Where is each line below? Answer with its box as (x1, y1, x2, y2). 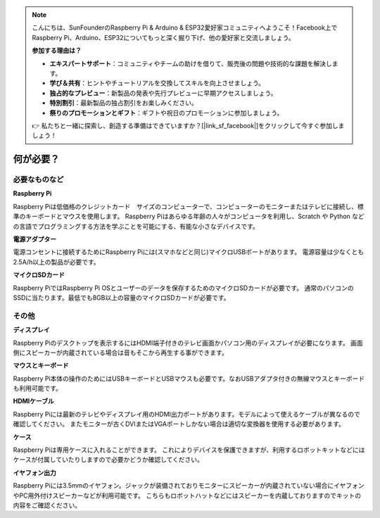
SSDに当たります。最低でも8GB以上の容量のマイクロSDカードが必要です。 (13, 293, 230, 302)
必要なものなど (13, 175, 64, 184)
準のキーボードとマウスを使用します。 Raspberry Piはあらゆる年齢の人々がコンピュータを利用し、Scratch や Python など (13, 212, 365, 221)
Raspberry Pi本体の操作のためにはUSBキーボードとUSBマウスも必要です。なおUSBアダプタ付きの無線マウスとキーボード (13, 374, 365, 383)
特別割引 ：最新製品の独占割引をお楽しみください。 (49, 99, 198, 107)
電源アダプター (13, 235, 56, 244)
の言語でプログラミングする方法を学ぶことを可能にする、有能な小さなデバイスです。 (13, 222, 260, 230)
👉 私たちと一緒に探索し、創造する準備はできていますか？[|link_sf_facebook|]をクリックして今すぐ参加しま (32, 121, 345, 129)
